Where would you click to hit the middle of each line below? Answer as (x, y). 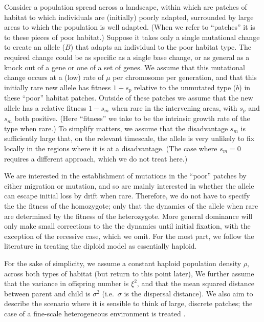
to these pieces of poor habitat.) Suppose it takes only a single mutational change (132, 37)
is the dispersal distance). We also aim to (189, 293)
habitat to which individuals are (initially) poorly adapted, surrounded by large (129, 17)
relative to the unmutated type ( (185, 87)
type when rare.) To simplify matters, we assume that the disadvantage (116, 128)
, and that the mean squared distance (196, 283)
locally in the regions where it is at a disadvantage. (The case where (111, 148)
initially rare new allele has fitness (58, 87)
